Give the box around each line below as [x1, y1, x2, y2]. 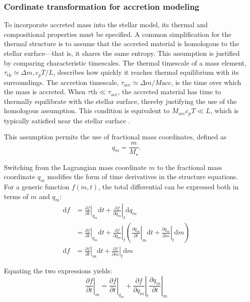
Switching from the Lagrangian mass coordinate [4, 162, 147, 172]
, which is [210, 105, 239, 116]
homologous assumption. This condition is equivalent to [4, 105, 170, 116]
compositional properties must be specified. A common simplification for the [4, 29, 232, 39]
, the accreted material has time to [118, 86, 221, 97]
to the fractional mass [157, 162, 222, 172]
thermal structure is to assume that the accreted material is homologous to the [4, 38, 239, 49]
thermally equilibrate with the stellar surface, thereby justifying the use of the [4, 96, 237, 106]
